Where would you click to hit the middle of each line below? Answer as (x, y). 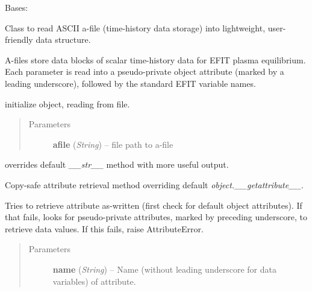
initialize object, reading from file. (67, 103)
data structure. (63, 40)
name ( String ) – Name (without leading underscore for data (164, 269)
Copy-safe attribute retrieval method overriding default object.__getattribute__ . (154, 184)
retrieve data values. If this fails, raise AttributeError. (104, 228)
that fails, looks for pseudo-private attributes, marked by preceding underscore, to (156, 217)
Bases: (17, 7)
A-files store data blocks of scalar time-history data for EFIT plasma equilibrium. (155, 59)
